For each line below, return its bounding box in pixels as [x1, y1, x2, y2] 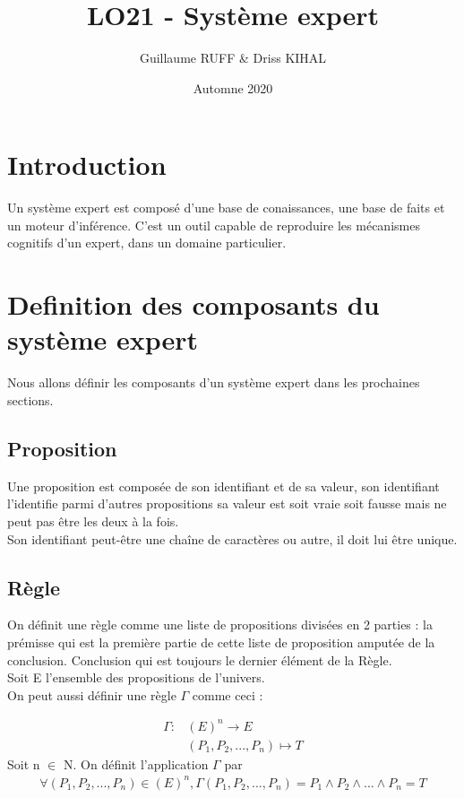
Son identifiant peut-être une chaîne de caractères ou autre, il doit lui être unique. [7, 529, 458, 548]
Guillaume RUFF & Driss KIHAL [139, 48, 327, 67]
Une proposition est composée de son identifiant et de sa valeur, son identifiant [7, 476, 440, 495]
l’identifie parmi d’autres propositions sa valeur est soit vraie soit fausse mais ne [7, 494, 447, 513]
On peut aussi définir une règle [7, 685, 176, 704]
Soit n [7, 754, 40, 773]
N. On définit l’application [63, 754, 209, 773]
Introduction [7, 146, 167, 183]
